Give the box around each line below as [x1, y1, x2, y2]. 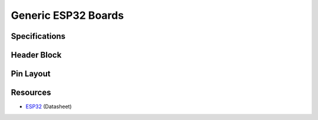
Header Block [11, 50, 62, 60]
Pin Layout [11, 69, 51, 79]
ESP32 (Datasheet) [25, 103, 72, 110]
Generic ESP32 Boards [11, 9, 124, 22]
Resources [11, 88, 51, 98]
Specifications [11, 31, 66, 41]
